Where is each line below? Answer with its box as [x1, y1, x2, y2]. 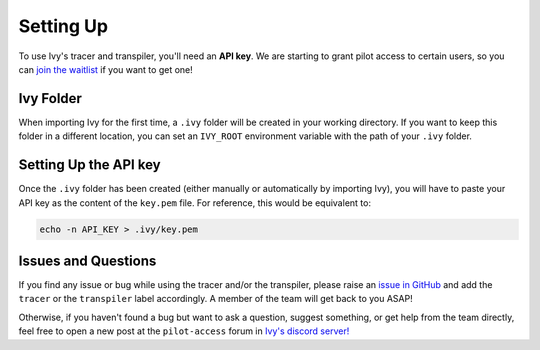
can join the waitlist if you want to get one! [18, 63, 194, 75]
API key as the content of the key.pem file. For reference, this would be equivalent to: [18, 196, 372, 209]
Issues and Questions [18, 252, 157, 269]
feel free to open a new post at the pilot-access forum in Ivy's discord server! [18, 325, 350, 337]
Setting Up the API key [18, 156, 161, 174]
